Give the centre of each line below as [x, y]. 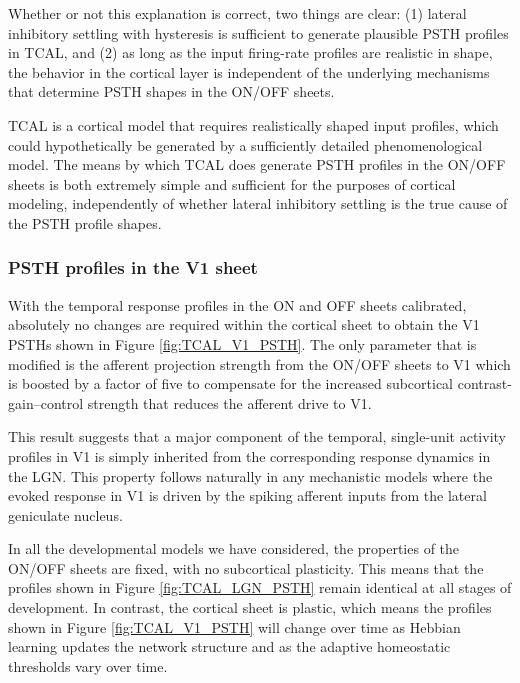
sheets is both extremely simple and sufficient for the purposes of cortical [232, 183]
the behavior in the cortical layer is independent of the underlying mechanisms [249, 71]
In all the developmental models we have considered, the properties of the [234, 548]
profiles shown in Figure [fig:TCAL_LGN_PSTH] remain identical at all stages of [260, 587]
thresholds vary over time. [88, 665]
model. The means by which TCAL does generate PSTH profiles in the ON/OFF [257, 164]
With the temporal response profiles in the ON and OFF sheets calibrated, [237, 304]
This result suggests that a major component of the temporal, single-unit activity [257, 436]
